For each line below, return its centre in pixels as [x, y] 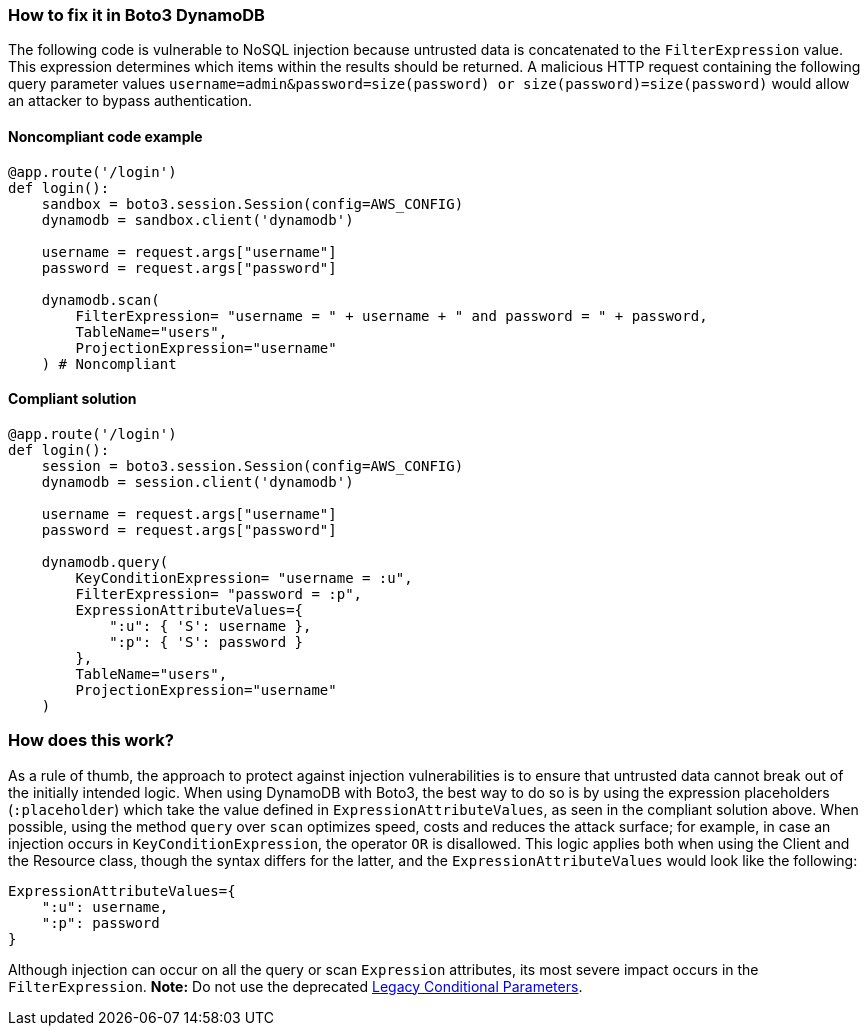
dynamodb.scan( [100, 299]
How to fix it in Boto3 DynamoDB [136, 15]
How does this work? [91, 740]
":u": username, [105, 906]
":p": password [100, 922]
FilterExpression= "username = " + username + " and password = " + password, [391, 315]
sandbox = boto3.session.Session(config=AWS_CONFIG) [252, 203]
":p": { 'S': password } [206, 641]
